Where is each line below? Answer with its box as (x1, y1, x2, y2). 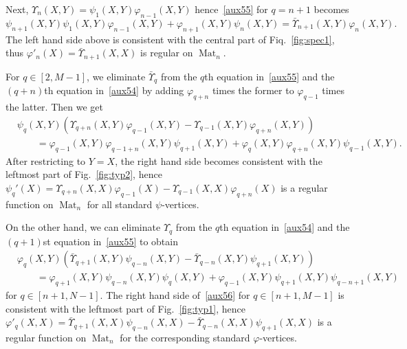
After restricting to (5, 153, 86, 168)
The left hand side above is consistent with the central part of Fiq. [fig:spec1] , (5, 32, 335, 46)
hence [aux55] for (195, 2, 268, 16)
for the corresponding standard (120, 330, 250, 345)
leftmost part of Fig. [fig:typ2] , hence (5, 167, 162, 181)
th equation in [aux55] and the (204, 69, 335, 83)
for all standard (87, 196, 153, 211)
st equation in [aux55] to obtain (43, 234, 178, 248)
